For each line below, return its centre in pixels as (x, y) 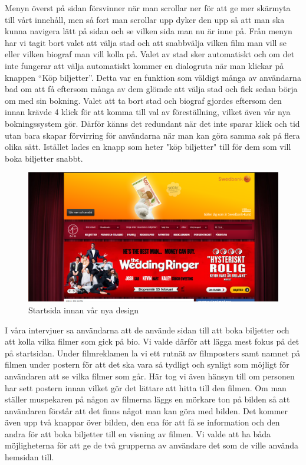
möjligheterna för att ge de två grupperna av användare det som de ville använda (152, 445)
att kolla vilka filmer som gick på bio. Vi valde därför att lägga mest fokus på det (152, 341)
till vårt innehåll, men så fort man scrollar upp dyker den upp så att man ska (145, 19)
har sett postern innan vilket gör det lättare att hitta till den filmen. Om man (146, 387)
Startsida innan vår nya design (83, 310)
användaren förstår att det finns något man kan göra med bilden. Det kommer (147, 410)
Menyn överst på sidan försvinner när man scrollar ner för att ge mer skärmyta (148, 8)
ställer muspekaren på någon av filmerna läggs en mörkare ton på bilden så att (147, 399)
